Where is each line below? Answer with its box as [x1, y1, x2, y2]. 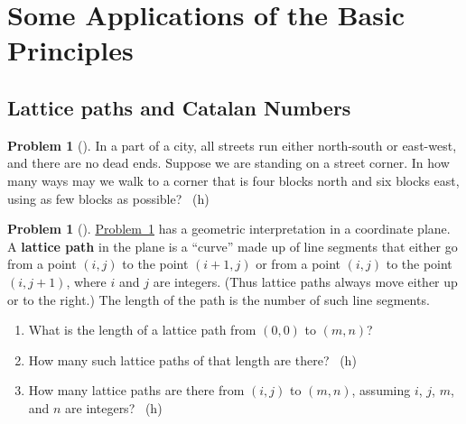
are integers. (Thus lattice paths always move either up [153, 272, 458, 290]
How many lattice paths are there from [28, 381, 245, 400]
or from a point [256, 254, 341, 273]
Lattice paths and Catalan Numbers [7, 93, 351, 121]
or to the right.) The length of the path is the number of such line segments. [7, 290, 430, 309]
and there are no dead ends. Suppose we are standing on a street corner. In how [7, 153, 450, 172]
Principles [7, 32, 134, 69]
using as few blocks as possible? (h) [7, 189, 210, 207]
